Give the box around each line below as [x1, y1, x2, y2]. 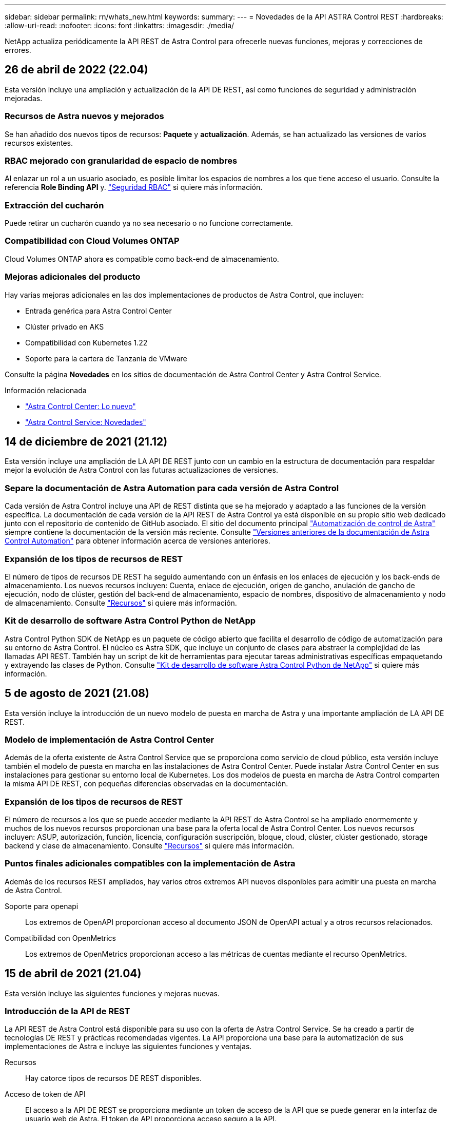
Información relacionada [5, 385, 87, 395]
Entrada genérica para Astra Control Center [25, 306, 172, 315]
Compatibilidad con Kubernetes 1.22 [25, 338, 148, 347]
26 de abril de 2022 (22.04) [5, 63, 148, 76]
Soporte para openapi [5, 901, 79, 911]
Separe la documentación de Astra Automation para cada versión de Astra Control [5, 482, 339, 493]
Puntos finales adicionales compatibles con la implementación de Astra [5, 858, 296, 869]
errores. [5, 46, 31, 54]
